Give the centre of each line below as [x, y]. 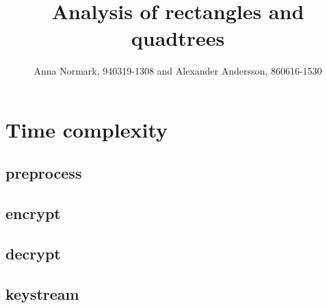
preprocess [44, 173]
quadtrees [178, 38]
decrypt [33, 254]
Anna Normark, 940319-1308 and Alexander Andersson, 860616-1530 [178, 71]
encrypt [33, 213]
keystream [42, 293]
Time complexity [87, 129]
